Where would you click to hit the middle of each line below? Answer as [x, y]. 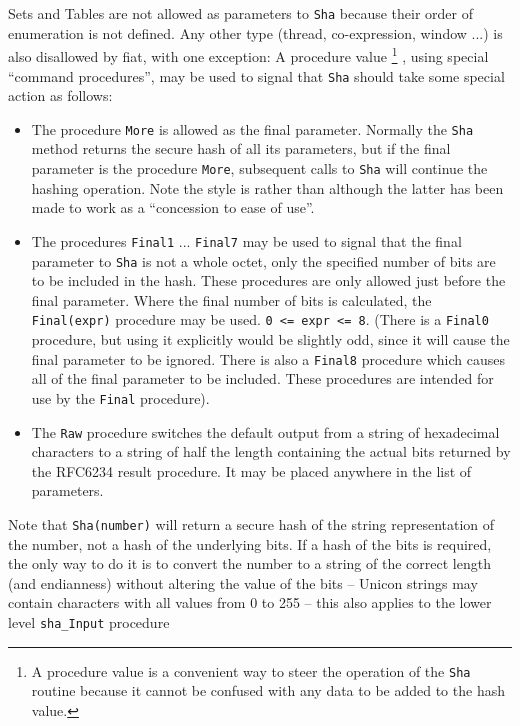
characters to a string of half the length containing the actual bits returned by [271, 451]
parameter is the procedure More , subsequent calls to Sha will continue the [259, 168]
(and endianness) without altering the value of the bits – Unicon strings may [243, 582]
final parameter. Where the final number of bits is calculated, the [231, 299]
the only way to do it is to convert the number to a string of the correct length [249, 563]
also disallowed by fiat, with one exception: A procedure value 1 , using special [248, 54]
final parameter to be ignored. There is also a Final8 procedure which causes [268, 358]
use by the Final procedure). [120, 397]
